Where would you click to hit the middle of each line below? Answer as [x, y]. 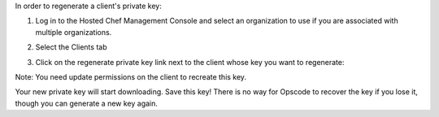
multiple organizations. [74, 32]
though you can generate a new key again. [87, 103]
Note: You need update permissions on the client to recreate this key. [131, 76]
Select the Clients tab [71, 47]
